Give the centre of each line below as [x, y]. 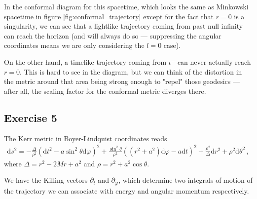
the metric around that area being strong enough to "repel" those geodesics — [122, 81]
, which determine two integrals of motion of [185, 180]
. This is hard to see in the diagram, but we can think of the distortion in [131, 71]
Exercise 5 [31, 117]
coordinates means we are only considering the [74, 45]
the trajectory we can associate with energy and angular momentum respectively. [127, 190]
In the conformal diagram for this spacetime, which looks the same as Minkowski [126, 6]
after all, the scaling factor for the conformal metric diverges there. [105, 91]
